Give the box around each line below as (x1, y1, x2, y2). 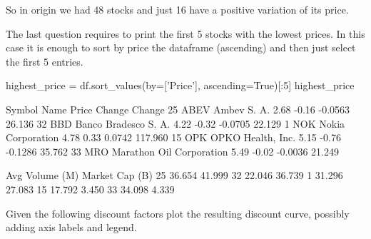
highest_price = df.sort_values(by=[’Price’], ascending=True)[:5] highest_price (6, 78, 355, 93)
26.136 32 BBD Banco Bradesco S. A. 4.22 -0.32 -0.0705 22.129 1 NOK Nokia (6, 116, 345, 131)
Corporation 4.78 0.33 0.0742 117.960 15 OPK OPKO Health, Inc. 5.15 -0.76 (6, 130, 341, 145)
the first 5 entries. (6, 54, 83, 68)
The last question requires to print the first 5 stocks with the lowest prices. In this (6, 26, 365, 41)
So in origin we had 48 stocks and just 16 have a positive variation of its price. (6, 2, 349, 16)
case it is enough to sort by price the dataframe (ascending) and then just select (6, 40, 356, 55)
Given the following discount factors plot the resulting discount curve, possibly (6, 205, 350, 220)
